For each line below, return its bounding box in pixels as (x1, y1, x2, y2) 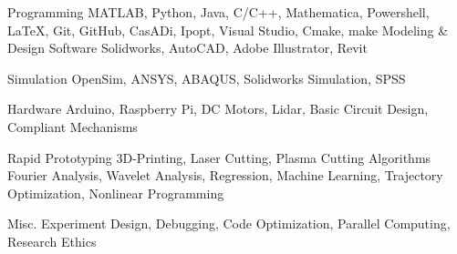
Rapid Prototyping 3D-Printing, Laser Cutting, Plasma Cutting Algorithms (7, 147, 431, 167)
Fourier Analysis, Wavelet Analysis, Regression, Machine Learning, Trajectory (7, 166, 443, 185)
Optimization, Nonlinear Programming (7, 183, 224, 202)
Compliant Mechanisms (7, 117, 138, 136)
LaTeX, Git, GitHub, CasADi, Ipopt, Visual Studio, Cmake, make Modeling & (7, 20, 449, 39)
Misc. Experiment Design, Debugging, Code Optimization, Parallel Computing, (7, 214, 451, 233)
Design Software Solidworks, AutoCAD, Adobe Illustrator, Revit (7, 38, 368, 57)
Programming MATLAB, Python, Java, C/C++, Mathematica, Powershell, (7, 3, 430, 21)
